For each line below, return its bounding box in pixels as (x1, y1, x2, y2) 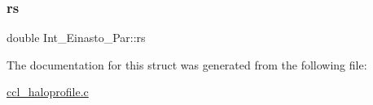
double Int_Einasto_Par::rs (7, 29, 146, 46)
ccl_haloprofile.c (7, 83, 89, 100)
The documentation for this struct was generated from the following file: (7, 56, 367, 73)
